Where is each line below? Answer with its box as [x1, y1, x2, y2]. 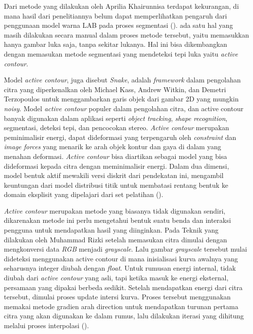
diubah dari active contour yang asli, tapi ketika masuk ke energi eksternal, [4, 273, 229, 283]
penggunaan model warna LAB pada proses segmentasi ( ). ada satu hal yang [4, 20, 233, 30]
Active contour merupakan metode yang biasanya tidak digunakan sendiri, [4, 205, 226, 216]
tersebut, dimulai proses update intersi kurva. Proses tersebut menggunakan [4, 292, 231, 302]
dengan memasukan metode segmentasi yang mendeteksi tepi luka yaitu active [4, 48, 238, 59]
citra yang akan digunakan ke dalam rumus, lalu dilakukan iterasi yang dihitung [4, 311, 244, 321]
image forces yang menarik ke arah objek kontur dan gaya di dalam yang [4, 141, 221, 152]
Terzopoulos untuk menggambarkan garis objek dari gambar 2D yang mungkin [4, 94, 239, 104]
